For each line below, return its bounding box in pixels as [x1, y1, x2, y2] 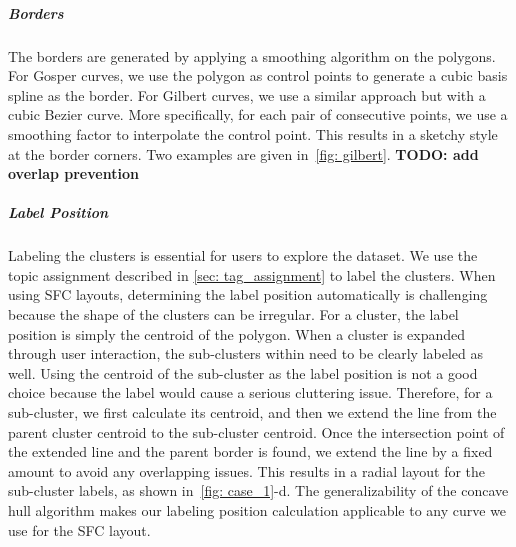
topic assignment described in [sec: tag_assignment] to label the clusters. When [8, 264, 496, 285]
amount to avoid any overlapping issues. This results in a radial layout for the [8, 460, 486, 481]
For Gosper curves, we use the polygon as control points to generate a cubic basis [8, 65, 508, 86]
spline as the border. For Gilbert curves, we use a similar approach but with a [8, 84, 486, 105]
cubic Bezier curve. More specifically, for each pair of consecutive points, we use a [8, 104, 508, 125]
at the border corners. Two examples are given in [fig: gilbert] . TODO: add [8, 143, 479, 164]
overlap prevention [8, 163, 139, 184]
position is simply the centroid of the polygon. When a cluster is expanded [8, 323, 466, 344]
